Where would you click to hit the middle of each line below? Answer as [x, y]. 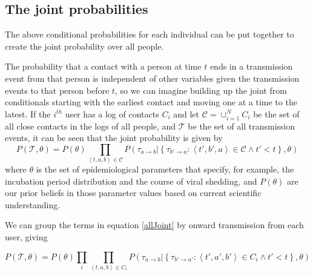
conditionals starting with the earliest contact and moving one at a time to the [151, 102]
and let [186, 113]
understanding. [33, 204]
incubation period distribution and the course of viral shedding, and [131, 181]
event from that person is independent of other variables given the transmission [152, 78]
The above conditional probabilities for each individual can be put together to [150, 34]
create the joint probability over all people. [84, 46]
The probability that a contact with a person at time [103, 66]
